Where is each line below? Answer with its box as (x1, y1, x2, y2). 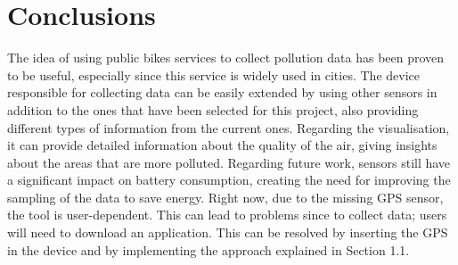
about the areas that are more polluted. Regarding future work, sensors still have (7, 153, 451, 171)
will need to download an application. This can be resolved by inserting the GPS (7, 223, 448, 242)
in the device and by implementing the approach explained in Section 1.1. (7, 240, 410, 259)
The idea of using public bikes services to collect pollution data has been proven (7, 48, 445, 67)
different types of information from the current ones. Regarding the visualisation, (7, 118, 450, 137)
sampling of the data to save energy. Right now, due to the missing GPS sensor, (7, 187, 444, 206)
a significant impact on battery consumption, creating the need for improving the (7, 170, 451, 189)
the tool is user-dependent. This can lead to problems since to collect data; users (7, 205, 447, 224)
